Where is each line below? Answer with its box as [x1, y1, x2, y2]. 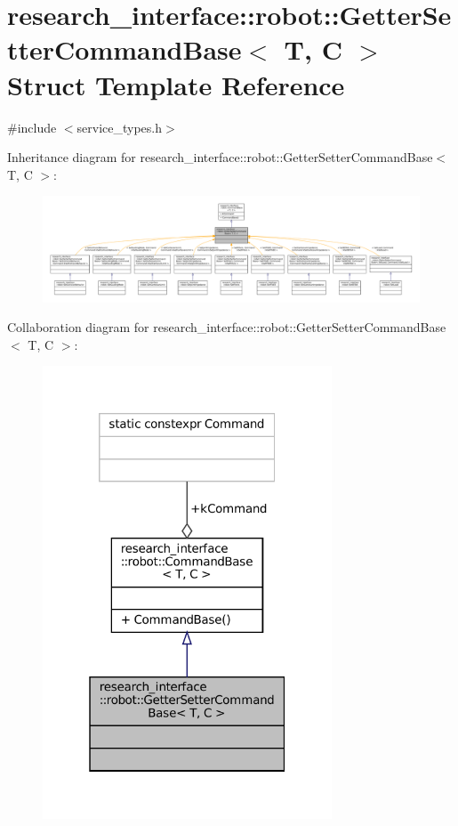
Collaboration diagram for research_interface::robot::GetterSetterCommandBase [7, 318, 446, 336]
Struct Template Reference [7, 66, 345, 102]
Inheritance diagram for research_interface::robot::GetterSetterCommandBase [7, 148, 433, 166]
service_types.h [76, 117, 163, 136]
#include [7, 117, 57, 136]
